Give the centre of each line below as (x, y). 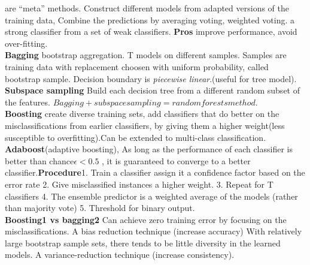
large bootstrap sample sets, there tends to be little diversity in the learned (143, 243)
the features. (28, 102)
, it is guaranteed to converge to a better (176, 160)
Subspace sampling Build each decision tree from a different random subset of (152, 90)
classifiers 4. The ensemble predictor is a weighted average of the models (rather (151, 196)
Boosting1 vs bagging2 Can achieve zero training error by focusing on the (146, 219)
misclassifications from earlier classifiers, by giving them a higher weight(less (145, 125)
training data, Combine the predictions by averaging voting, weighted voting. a (150, 19)
